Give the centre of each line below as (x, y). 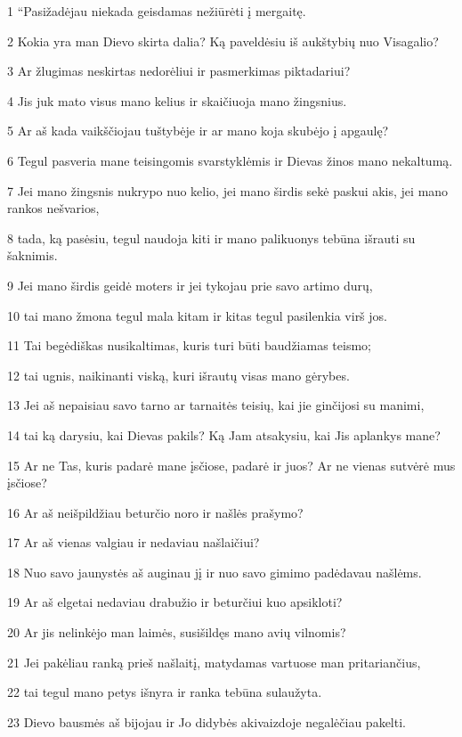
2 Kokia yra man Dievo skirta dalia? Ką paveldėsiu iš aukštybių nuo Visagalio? (223, 41)
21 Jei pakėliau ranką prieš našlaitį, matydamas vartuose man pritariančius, (214, 662)
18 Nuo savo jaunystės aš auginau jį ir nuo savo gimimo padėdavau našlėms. (215, 572)
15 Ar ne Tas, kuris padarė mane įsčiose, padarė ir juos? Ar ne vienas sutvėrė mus (231, 465)
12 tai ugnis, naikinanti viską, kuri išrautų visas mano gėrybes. (178, 375)
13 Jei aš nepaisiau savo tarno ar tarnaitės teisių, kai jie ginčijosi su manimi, (216, 405)
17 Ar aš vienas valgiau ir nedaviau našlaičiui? (134, 542)
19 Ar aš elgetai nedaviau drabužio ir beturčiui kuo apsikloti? (175, 602)
